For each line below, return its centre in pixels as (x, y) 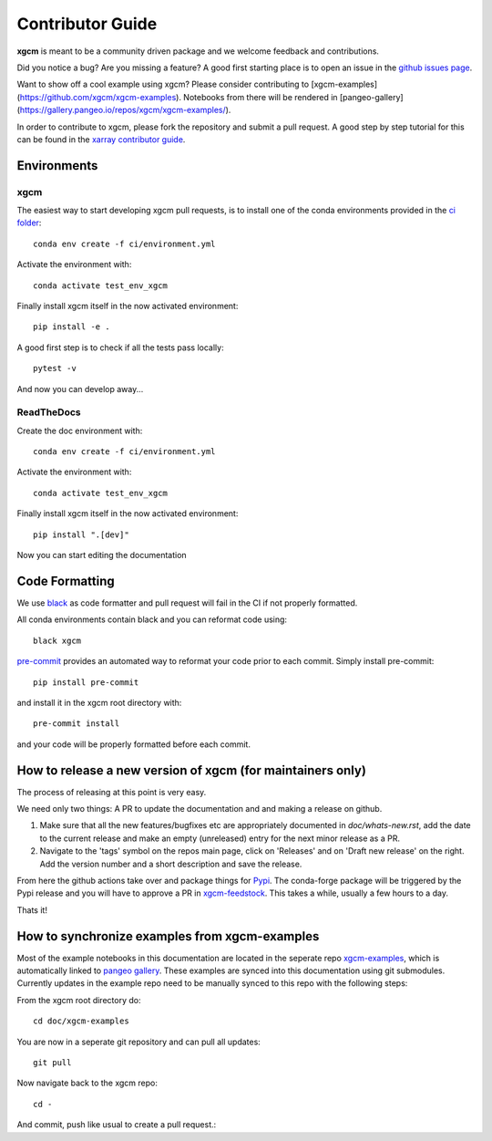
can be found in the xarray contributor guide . (101, 139)
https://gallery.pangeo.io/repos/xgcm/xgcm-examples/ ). (125, 110)
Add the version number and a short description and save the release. (171, 864)
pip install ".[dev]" (81, 534)
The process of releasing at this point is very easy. (112, 792)
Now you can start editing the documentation (102, 555)
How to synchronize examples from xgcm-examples (168, 936)
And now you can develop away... (80, 389)
